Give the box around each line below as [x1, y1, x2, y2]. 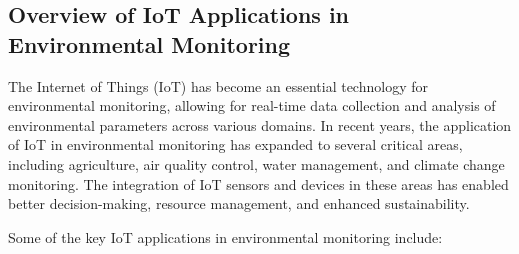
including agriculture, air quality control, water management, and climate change [8, 153, 505, 174]
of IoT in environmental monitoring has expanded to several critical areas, [8, 134, 463, 155]
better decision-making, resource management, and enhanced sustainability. [8, 193, 470, 214]
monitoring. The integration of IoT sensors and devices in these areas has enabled [8, 173, 509, 194]
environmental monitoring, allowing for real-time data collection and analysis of [8, 95, 496, 116]
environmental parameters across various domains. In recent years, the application [8, 114, 512, 135]
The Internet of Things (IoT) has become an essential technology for [8, 75, 428, 96]
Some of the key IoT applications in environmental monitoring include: [8, 226, 443, 247]
